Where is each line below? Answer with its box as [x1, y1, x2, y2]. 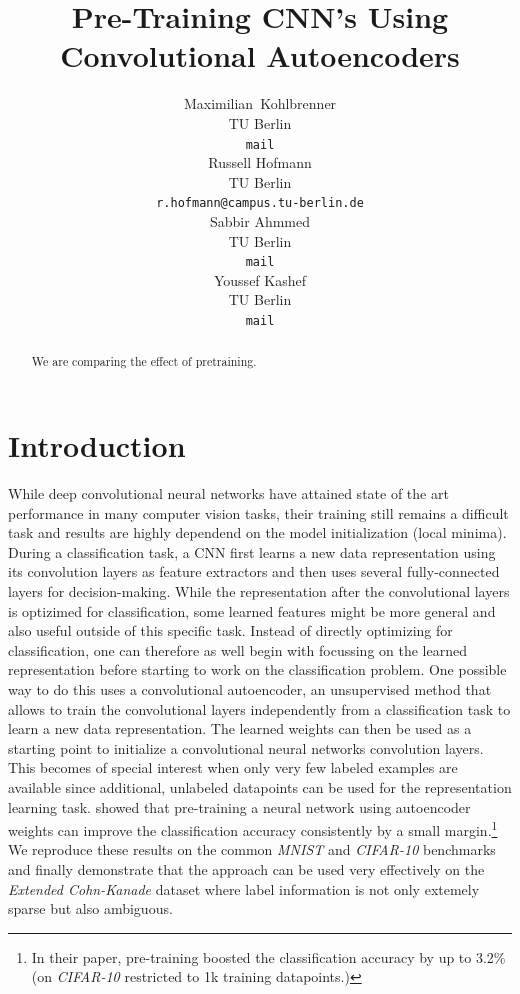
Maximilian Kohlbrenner [183, 93, 337, 114]
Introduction [8, 425, 186, 466]
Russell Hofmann [208, 152, 312, 173]
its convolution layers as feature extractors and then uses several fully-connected [8, 561, 500, 582]
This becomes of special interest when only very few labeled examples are [8, 757, 458, 778]
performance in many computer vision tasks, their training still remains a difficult [8, 502, 509, 523]
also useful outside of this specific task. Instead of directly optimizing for [8, 620, 453, 641]
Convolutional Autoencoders [60, 35, 460, 76]
